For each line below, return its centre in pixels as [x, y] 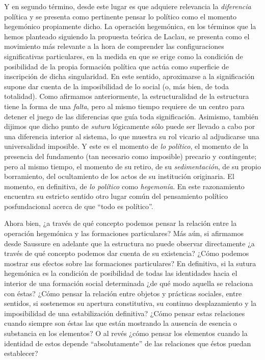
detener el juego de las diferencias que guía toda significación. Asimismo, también [131, 116]
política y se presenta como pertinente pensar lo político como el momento [121, 16]
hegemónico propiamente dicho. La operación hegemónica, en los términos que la [130, 26]
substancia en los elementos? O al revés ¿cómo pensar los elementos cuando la [126, 333]
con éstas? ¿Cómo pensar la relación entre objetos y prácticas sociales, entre [123, 293]
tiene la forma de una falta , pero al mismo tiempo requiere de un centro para [124, 106]
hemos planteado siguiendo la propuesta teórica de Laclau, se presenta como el [127, 36]
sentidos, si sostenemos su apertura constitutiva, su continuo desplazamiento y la [130, 303]
